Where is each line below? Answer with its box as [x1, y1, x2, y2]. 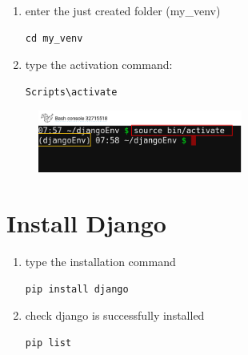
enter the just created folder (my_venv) [25, 2, 221, 18]
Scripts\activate [25, 86, 118, 98]
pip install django [25, 283, 129, 295]
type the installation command [25, 252, 176, 269]
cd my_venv [25, 32, 83, 44]
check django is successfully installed [25, 307, 205, 324]
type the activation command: [25, 56, 173, 73]
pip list [25, 337, 72, 349]
